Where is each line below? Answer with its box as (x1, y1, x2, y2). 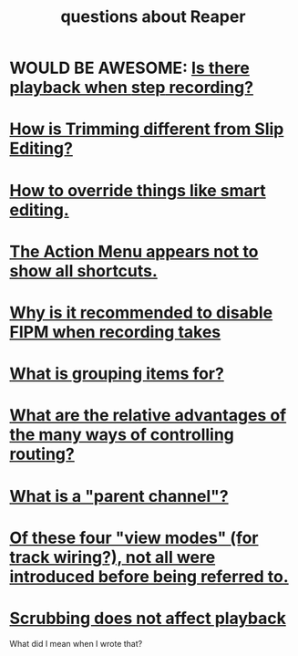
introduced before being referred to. (9, 566, 289, 587)
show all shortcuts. (9, 260, 158, 281)
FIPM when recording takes (9, 321, 221, 342)
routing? (9, 444, 75, 464)
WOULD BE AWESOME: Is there (9, 57, 251, 78)
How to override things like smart (9, 180, 266, 201)
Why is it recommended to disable (9, 302, 273, 323)
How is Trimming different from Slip (9, 119, 284, 140)
